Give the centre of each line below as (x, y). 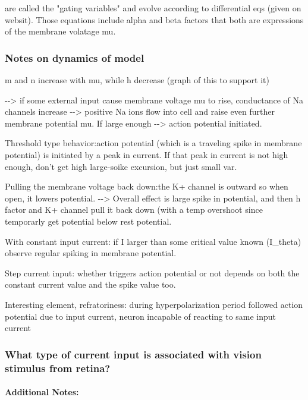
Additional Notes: (42, 392)
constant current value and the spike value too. (90, 284)
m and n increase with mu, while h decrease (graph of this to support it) (137, 80)
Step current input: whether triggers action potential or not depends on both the (152, 273)
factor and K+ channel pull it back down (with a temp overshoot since (134, 210)
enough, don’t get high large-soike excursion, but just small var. (121, 166)
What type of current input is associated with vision (133, 354)
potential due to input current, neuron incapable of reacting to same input (141, 316)
